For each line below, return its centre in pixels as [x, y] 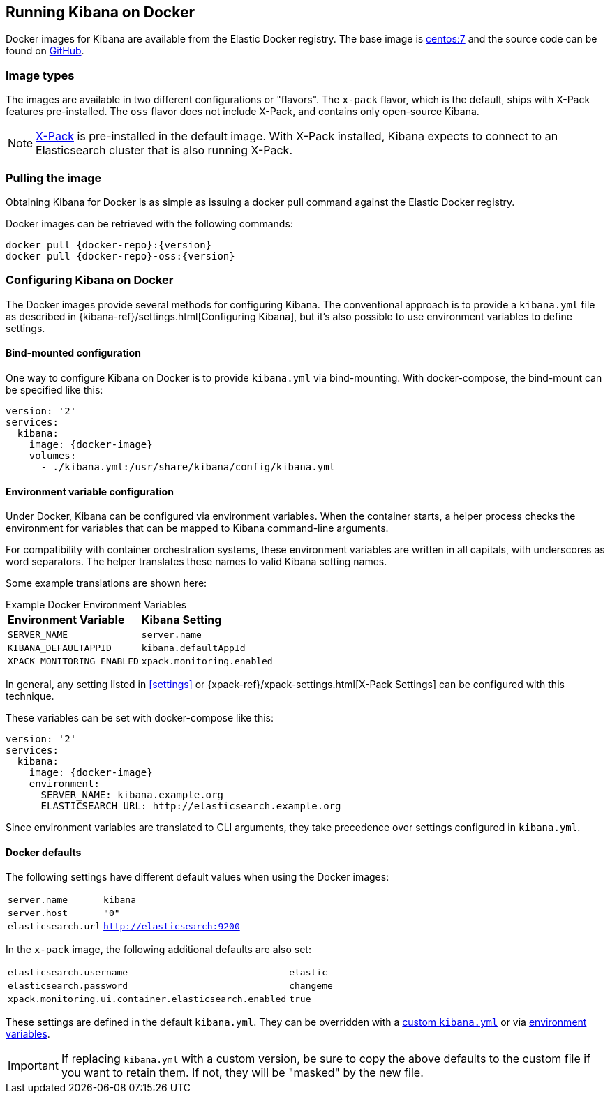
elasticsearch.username [68, 973]
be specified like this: [54, 389]
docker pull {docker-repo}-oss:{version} [120, 256]
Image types [40, 75]
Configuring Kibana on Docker [90, 280]
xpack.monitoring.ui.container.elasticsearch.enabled [147, 999]
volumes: [53, 455]
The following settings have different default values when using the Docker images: [198, 877]
